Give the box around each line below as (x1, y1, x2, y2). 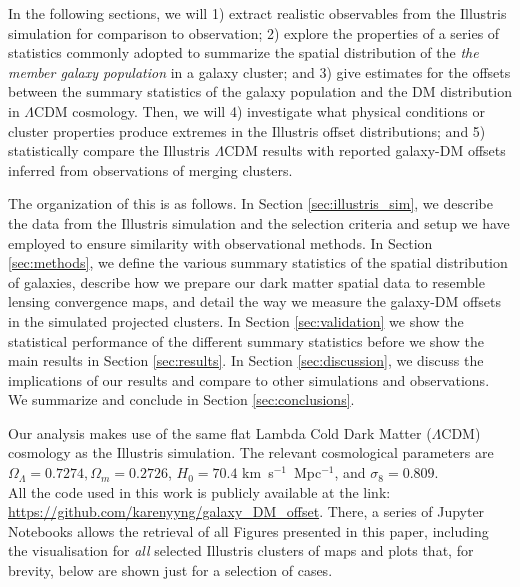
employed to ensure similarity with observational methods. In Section (8, 232, 433, 253)
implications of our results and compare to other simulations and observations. (8, 369, 490, 390)
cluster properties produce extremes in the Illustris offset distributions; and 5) (8, 120, 486, 141)
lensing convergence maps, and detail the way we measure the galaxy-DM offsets (8, 291, 501, 312)
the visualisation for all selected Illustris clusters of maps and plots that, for (8, 540, 474, 561)
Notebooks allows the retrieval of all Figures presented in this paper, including (8, 520, 489, 541)
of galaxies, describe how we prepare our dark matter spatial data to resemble (8, 271, 485, 292)
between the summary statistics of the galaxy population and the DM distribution (8, 81, 512, 102)
